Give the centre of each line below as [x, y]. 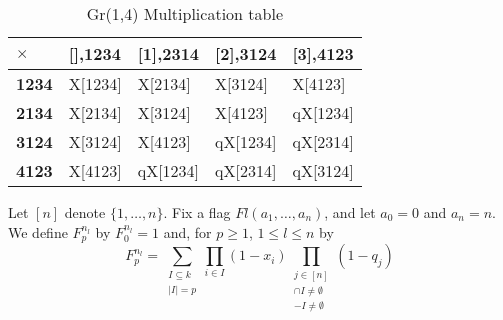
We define [38, 231]
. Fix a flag [197, 212]
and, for [187, 231]
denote [85, 212]
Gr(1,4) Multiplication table [184, 13]
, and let [350, 212]
